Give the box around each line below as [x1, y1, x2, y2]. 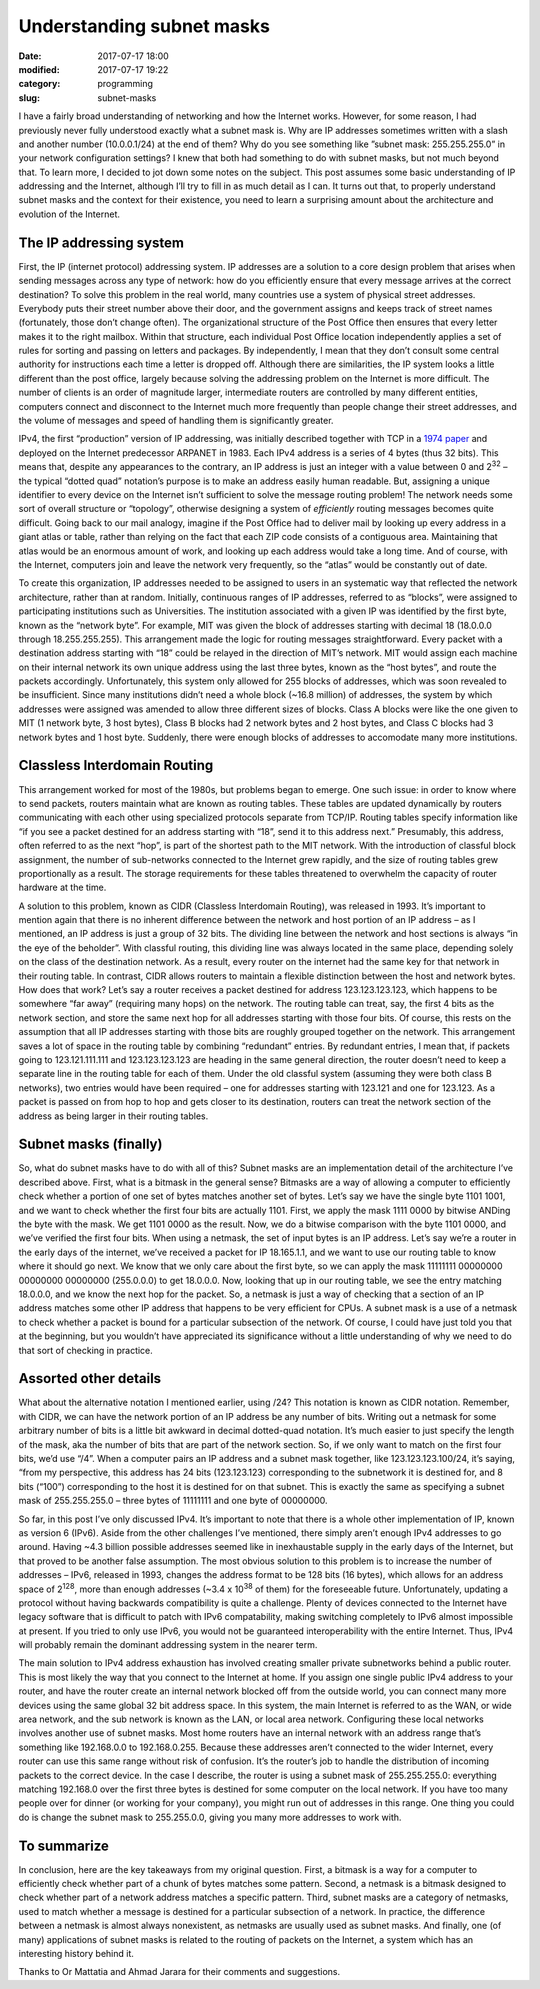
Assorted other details [18, 1370, 162, 1387]
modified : [18, 63, 60, 75]
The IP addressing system [18, 234, 185, 251]
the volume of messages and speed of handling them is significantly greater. [18, 415, 334, 427]
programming [97, 78, 154, 90]
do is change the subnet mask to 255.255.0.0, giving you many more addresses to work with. [18, 1811, 402, 1823]
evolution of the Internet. [18, 208, 120, 220]
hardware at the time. [18, 881, 107, 894]
